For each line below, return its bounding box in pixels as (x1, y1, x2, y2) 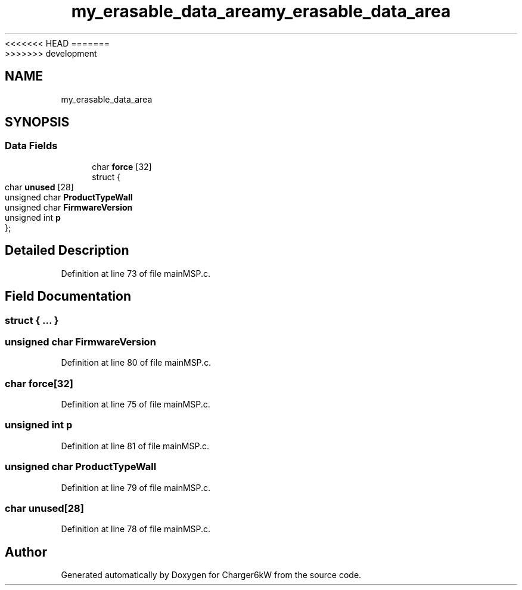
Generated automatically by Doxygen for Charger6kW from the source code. (61, 570, 362, 580)
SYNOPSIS (5, 115, 70, 130)
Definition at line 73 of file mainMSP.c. (61, 268, 211, 279)
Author (5, 544, 47, 560)
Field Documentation (5, 289, 131, 304)
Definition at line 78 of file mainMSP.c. (61, 524, 211, 535)
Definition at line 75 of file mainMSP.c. (61, 399, 210, 409)
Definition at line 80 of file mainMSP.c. (61, 357, 212, 368)
